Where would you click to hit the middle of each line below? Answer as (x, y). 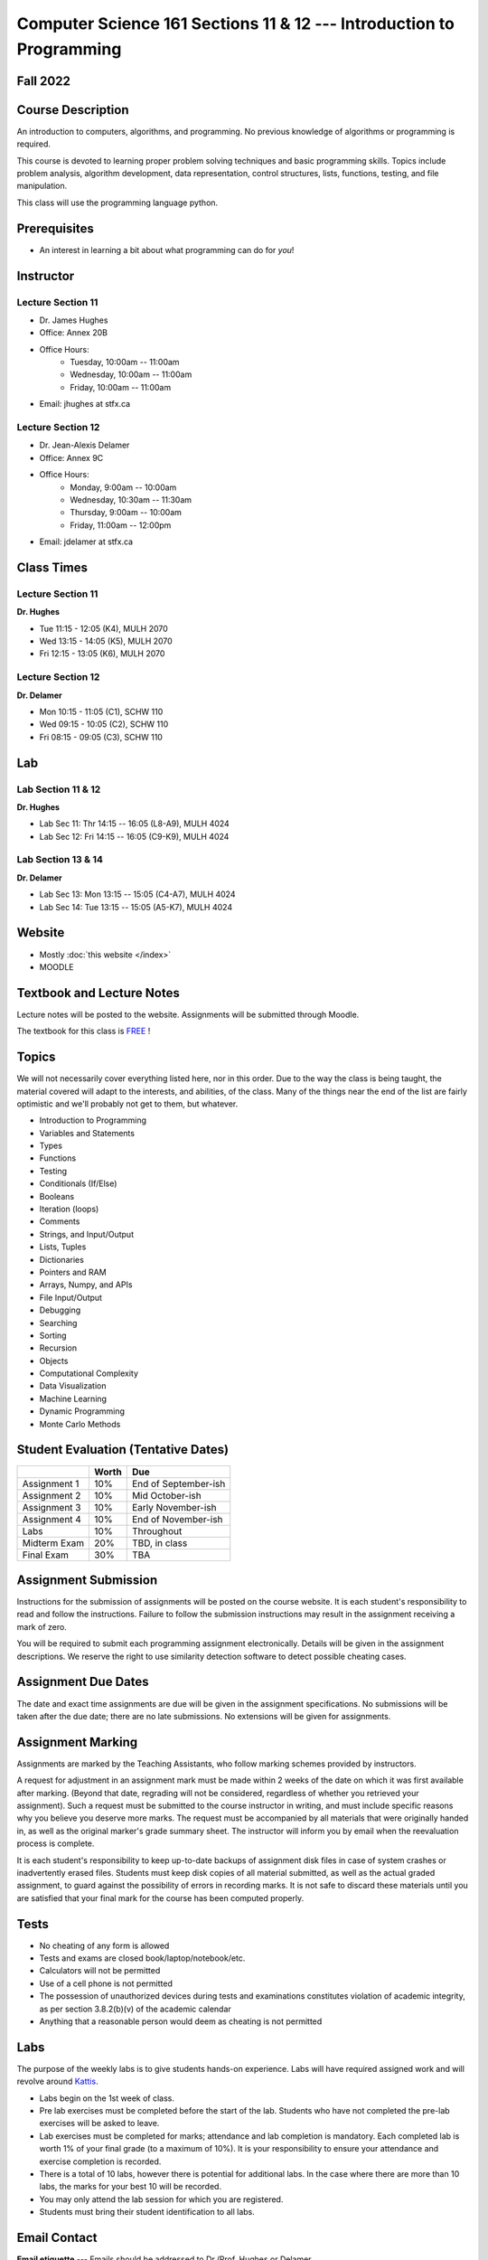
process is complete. (56, 1843)
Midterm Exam (53, 1543)
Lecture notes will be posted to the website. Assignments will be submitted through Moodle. (188, 1014)
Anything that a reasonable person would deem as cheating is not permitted (181, 2021)
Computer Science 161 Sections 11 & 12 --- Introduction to (236, 24)
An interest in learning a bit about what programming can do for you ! (167, 250)
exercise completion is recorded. (100, 2161)
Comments (60, 1221)
